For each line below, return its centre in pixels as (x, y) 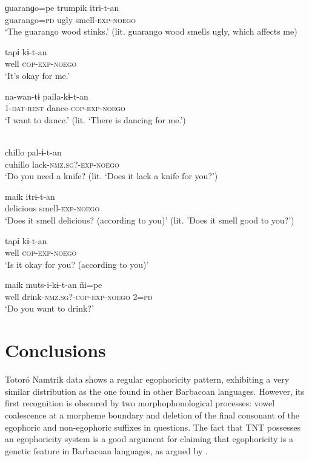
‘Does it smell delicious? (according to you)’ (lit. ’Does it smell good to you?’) (150, 220)
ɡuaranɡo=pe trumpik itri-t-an (62, 7)
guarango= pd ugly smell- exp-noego (71, 19)
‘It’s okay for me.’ (37, 75)
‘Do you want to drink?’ (49, 308)
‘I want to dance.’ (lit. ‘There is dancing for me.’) (95, 119)
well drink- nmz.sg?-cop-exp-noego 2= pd (79, 296)
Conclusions (55, 350)
